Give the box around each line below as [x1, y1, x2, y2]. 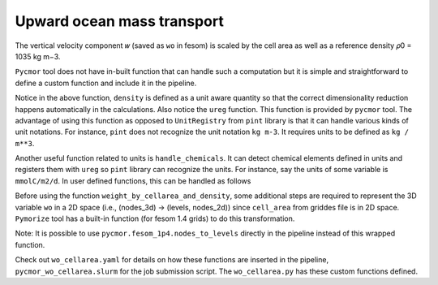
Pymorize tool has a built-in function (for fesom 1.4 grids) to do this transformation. [15, 214, 295, 223]
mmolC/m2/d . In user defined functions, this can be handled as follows [15, 175, 251, 186]
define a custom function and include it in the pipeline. [15, 78, 197, 88]
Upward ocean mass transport [15, 12, 225, 30]
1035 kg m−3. [15, 51, 61, 61]
